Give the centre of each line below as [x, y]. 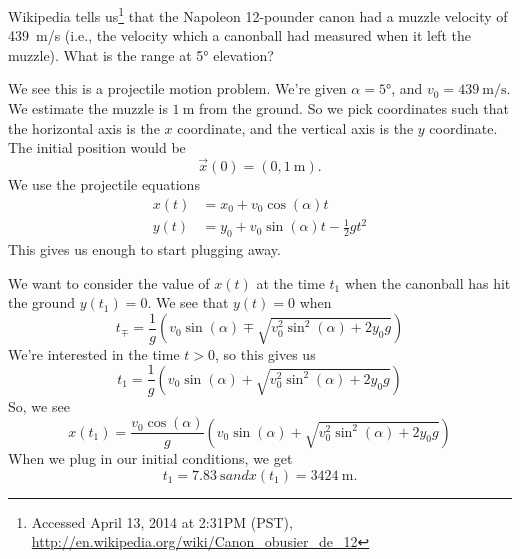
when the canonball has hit [427, 282]
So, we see [39, 405]
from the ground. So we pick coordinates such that [354, 108]
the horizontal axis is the [84, 127]
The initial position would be [97, 147]
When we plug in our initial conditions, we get [150, 458]
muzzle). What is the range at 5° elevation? [141, 54]
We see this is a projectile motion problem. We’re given [177, 88]
